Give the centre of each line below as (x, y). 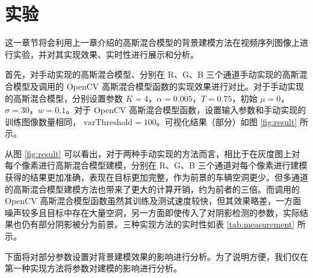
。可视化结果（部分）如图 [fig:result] (227, 121)
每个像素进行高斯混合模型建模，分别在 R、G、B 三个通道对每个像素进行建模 (156, 165)
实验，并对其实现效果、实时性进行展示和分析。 (106, 54)
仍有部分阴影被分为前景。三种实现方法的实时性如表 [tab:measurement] (158, 224)
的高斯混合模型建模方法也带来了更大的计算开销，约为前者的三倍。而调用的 (152, 189)
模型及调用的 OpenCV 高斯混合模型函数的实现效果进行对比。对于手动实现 (158, 86)
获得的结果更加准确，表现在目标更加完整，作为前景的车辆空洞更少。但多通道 (156, 177)
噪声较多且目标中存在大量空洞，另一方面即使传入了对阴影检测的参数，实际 (152, 212)
